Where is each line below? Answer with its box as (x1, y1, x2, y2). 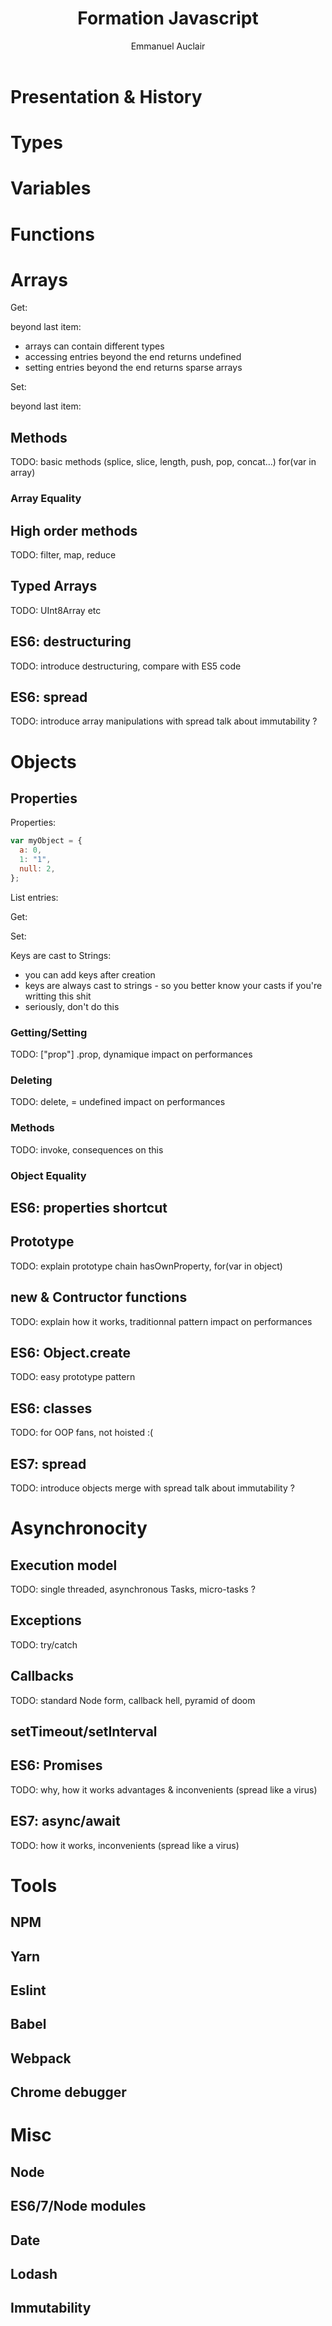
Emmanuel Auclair (130, 40, 206, 52)
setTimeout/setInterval (10, 1723, 158, 1741)
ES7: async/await (10, 1813, 121, 1830)
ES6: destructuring (10, 633, 132, 651)
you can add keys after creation (24, 968, 156, 981)
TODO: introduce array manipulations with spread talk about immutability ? (10, 715, 318, 727)
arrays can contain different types (24, 340, 165, 352)
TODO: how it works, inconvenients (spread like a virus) (10, 1839, 240, 1851)
